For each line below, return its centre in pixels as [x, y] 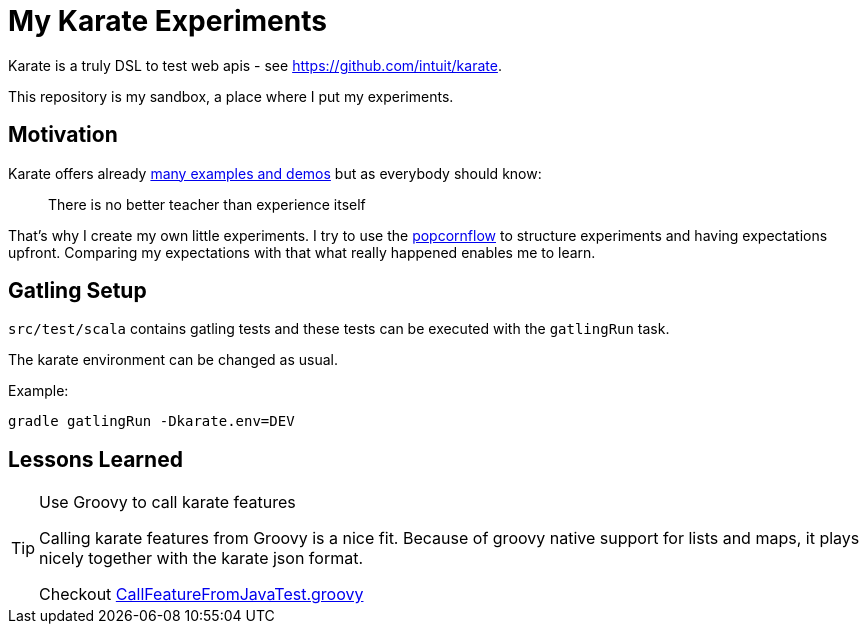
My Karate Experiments [167, 21]
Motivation [63, 135]
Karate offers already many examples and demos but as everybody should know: [275, 173]
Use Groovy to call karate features [167, 502]
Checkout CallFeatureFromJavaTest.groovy [201, 594]
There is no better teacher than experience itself [207, 204]
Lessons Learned [95, 459]
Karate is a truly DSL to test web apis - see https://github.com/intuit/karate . [255, 65]
